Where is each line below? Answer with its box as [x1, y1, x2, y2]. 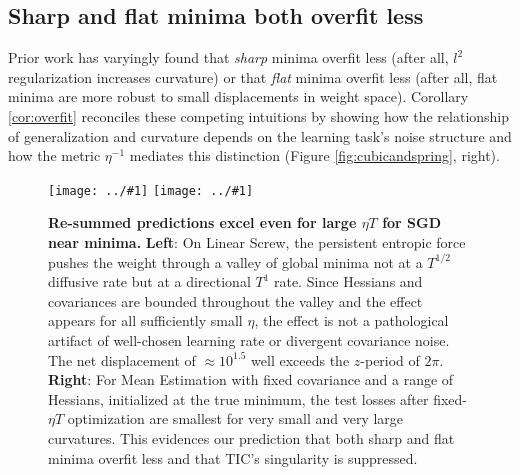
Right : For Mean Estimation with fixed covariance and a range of [48, 369, 454, 390]
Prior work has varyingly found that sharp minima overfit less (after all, [8, 47, 449, 68]
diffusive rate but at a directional [48, 271, 251, 292]
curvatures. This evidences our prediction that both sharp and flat [48, 427, 455, 448]
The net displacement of [48, 349, 196, 370]
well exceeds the [251, 349, 350, 370]
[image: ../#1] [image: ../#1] [48, 183, 254, 198]
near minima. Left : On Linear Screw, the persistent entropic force [48, 232, 466, 253]
